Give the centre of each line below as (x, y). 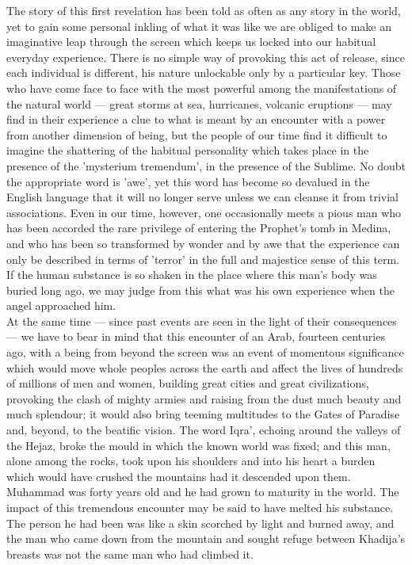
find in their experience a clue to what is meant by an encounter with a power (196, 119)
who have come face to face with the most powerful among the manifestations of (202, 88)
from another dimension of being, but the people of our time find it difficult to (197, 134)
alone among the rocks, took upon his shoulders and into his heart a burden (191, 461)
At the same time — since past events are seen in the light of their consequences (202, 321)
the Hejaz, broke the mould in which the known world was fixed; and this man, (198, 445)
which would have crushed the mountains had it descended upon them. (179, 476)
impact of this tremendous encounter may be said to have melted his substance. (200, 507)
